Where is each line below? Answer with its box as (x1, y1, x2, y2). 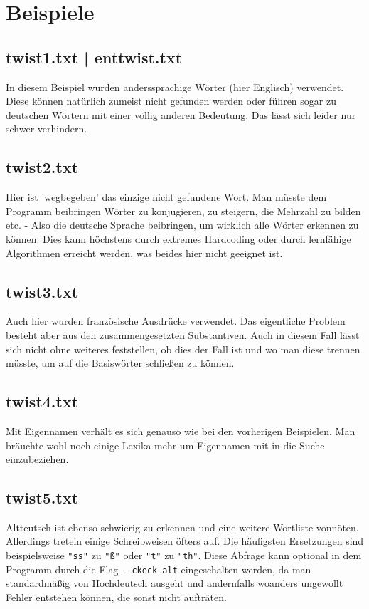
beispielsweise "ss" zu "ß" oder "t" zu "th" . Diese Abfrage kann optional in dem (6, 548, 362, 563)
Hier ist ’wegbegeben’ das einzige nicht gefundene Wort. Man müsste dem (6, 189, 327, 204)
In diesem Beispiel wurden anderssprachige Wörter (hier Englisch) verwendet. (6, 79, 344, 94)
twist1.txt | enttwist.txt (6, 46, 183, 68)
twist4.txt (6, 390, 79, 412)
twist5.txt (6, 486, 79, 509)
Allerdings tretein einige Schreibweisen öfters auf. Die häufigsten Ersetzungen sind (6, 533, 364, 548)
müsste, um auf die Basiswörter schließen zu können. (6, 355, 235, 370)
